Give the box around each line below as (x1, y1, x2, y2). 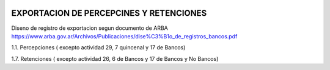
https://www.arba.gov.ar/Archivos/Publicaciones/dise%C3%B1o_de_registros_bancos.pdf (11, 32, 238, 40)
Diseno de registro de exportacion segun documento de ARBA (11, 24, 168, 32)
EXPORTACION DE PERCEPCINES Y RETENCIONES (11, 8, 207, 18)
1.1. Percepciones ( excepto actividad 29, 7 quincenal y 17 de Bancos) (11, 44, 186, 51)
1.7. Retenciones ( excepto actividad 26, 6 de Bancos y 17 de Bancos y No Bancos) (11, 55, 219, 62)
